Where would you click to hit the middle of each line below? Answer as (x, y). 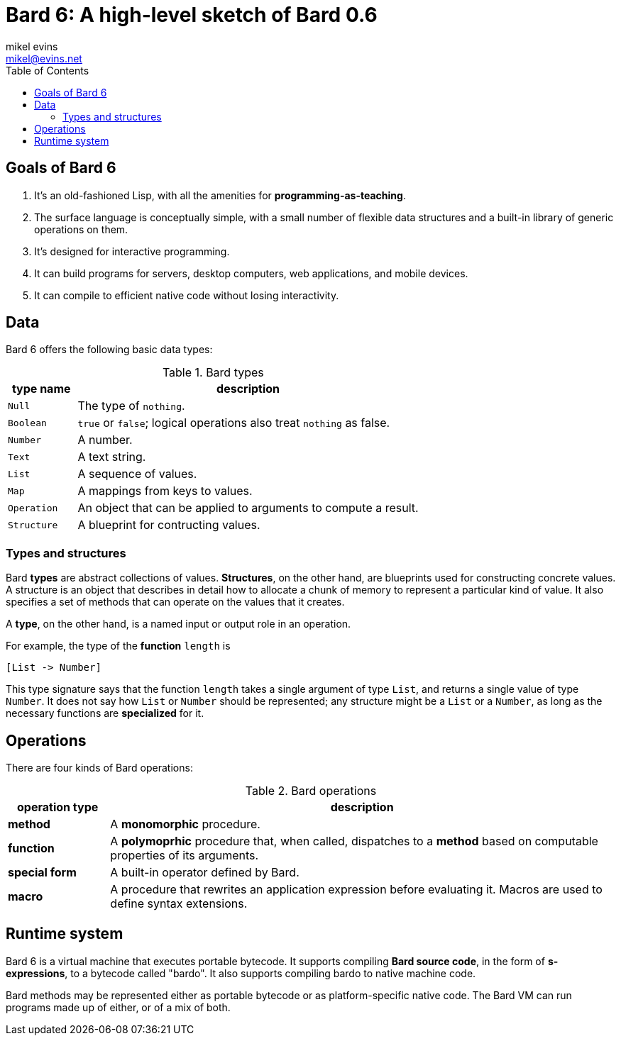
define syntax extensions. (179, 904)
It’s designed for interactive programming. (132, 251)
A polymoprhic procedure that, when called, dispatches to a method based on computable (354, 841)
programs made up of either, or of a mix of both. (118, 1007)
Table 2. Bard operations (311, 791)
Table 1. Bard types (213, 373)
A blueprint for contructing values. (169, 525)
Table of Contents (48, 70)
